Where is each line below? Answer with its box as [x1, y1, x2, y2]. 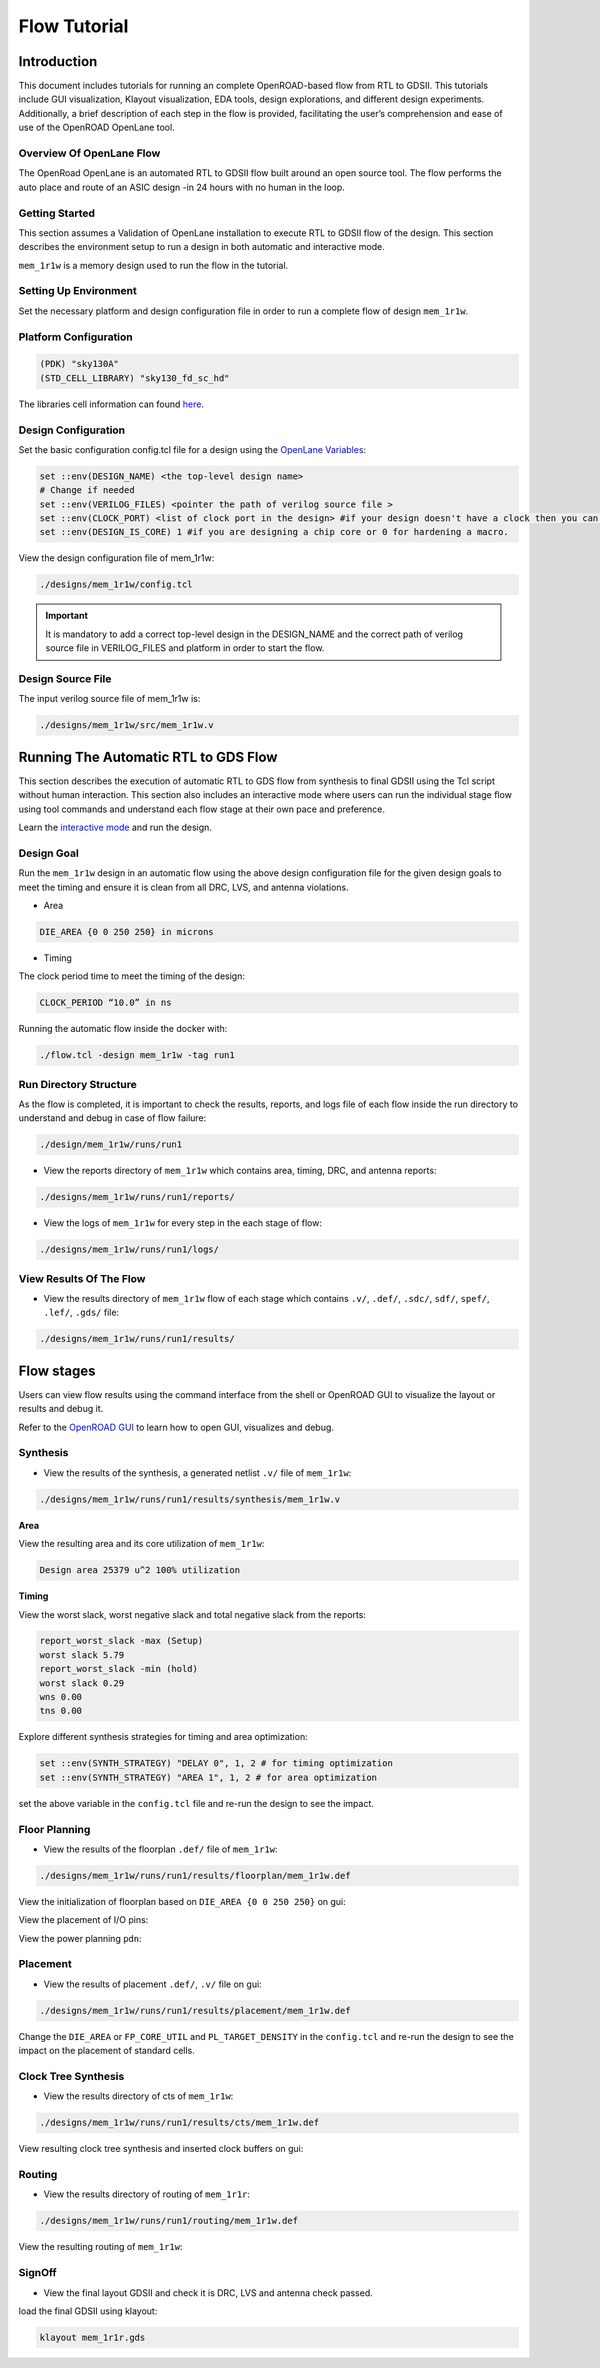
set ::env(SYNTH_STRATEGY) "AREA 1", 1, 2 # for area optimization [39, 1771, 378, 1783]
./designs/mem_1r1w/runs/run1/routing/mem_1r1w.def [39, 2215, 299, 2227]
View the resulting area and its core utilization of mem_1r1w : [18, 1538, 265, 1550]
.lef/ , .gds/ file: [43, 1306, 120, 1319]
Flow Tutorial [18, 15, 129, 37]
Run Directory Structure [18, 1077, 137, 1091]
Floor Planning [18, 1822, 91, 1836]
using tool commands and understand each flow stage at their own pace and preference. [18, 803, 385, 815]
